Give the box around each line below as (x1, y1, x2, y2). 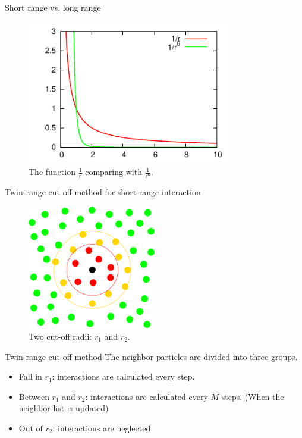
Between (18, 390, 49, 402)
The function (29, 165, 75, 178)
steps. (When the (221, 390, 284, 402)
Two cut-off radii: (29, 330, 92, 342)
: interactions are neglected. (52, 421, 153, 434)
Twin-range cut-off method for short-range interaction (5, 186, 201, 198)
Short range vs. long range (5, 1, 101, 13)
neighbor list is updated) (18, 402, 109, 414)
